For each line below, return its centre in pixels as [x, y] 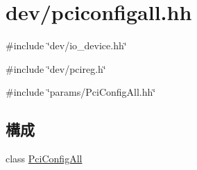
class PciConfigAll [44, 159]
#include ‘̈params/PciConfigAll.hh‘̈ [81, 92]
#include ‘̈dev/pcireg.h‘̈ [56, 68]
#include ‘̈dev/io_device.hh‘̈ [66, 45]
